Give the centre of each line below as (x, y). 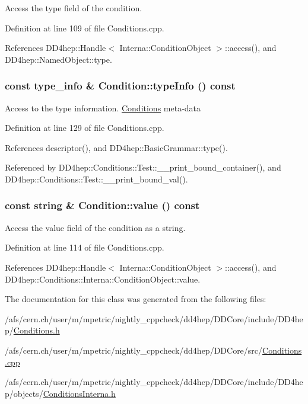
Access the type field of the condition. (74, 8)
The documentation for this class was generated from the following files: (136, 299)
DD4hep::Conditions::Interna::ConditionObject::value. (103, 279)
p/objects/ (24, 393)
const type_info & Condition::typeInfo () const (120, 86)
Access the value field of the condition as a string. (95, 227)
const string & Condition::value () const (102, 205)
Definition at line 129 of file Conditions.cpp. (85, 128)
